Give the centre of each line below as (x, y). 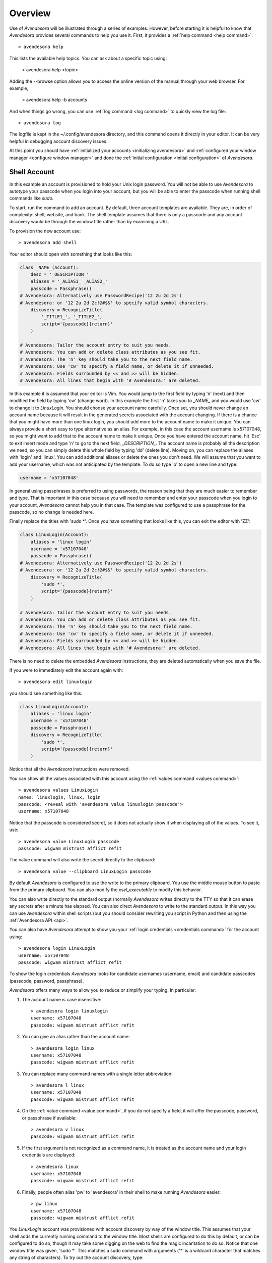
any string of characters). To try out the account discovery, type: (76, 1257)
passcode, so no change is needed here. (52, 512)
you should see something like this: (46, 693)
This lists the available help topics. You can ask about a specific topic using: (88, 58)
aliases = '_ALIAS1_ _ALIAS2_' (69, 281)
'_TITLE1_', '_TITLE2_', (72, 317)
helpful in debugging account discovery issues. (58, 141)
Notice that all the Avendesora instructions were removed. (70, 769)
